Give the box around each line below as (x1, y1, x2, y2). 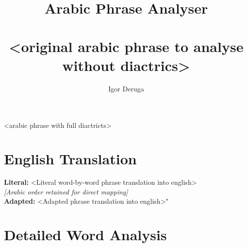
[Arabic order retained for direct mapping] (4, 186, 128, 196)
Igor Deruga (108, 83, 144, 93)
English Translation (4, 149, 137, 169)
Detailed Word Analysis (4, 224, 167, 244)
